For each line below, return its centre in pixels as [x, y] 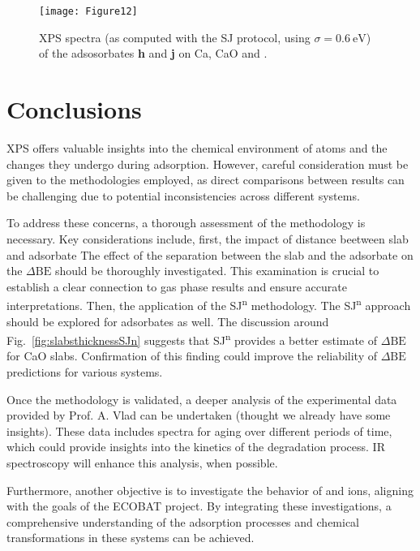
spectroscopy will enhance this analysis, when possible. [142, 462]
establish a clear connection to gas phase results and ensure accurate [177, 286]
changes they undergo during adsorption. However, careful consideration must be [208, 164]
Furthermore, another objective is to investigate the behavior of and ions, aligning [210, 490]
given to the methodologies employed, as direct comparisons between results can [206, 180]
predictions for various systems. [85, 372]
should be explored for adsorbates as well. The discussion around [168, 321]
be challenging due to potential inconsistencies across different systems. [183, 195]
